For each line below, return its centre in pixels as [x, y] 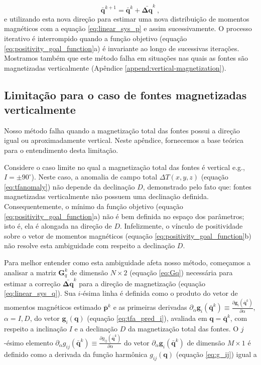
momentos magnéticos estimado [53, 307]
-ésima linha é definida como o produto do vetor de [159, 293]
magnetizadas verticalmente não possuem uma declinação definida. [106, 196]
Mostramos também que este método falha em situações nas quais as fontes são [126, 58]
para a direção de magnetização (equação [142, 283]
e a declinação [96, 329]
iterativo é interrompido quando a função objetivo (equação [96, 38]
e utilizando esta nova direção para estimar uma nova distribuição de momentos [127, 18]
